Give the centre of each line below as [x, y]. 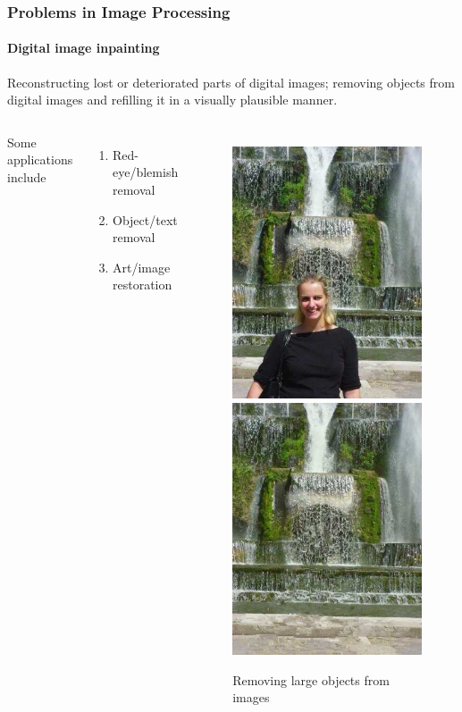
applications [40, 159]
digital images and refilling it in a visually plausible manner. [172, 100]
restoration [143, 285]
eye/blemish [146, 172]
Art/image [142, 267]
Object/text [145, 219]
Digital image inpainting [84, 48]
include [27, 177]
